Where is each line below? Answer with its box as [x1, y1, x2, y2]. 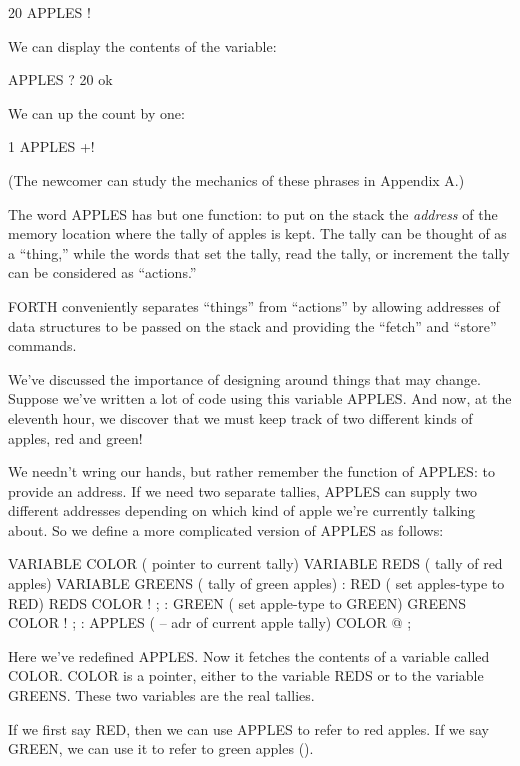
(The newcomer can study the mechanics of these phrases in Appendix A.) [8, 169, 465, 190]
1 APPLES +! [8, 136, 95, 157]
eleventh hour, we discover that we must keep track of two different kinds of [8, 407, 473, 428]
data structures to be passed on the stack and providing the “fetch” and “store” [8, 315, 497, 336]
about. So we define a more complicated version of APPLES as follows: [8, 519, 444, 540]
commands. [8, 335, 77, 356]
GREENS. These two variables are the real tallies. [8, 685, 315, 706]
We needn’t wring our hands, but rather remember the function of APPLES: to [8, 461, 495, 482]
